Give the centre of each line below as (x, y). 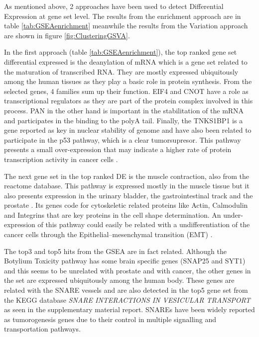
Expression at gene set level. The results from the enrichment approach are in (123, 16)
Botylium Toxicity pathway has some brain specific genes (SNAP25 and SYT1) (125, 261)
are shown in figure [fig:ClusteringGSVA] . (67, 35)
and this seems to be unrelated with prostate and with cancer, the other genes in (128, 270)
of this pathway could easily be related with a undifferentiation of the (144, 224)
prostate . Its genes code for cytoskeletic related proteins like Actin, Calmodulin (126, 205)
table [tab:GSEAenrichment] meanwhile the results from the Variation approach (126, 26)
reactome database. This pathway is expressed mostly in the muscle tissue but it (127, 186)
